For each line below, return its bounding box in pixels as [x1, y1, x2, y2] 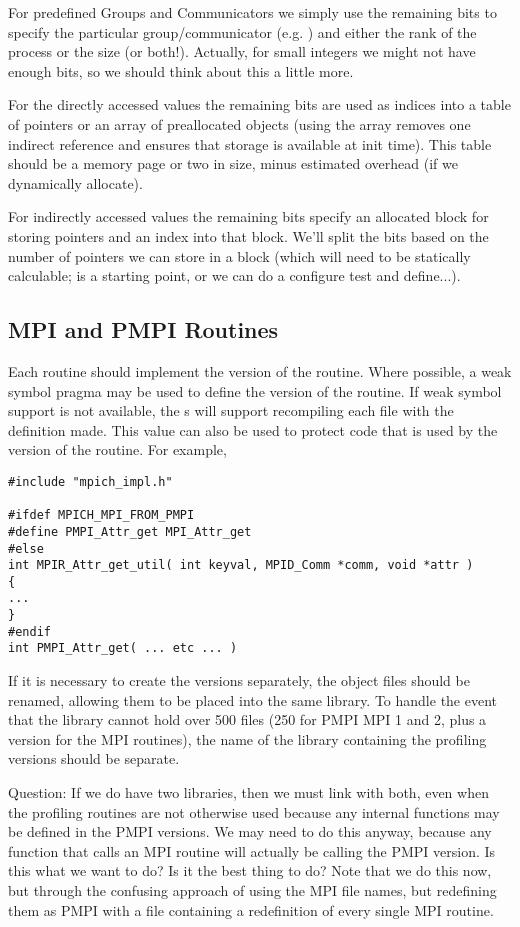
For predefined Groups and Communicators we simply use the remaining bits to [8, 2, 497, 22]
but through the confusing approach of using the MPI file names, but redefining [8, 880, 497, 901]
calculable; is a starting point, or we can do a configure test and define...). [8, 265, 461, 286]
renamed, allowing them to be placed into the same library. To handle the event [8, 689, 498, 710]
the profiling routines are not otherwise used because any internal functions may [8, 801, 500, 822]
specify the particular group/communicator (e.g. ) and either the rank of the [8, 21, 477, 42]
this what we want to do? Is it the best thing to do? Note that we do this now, [8, 860, 492, 881]
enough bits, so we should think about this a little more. [8, 60, 354, 81]
